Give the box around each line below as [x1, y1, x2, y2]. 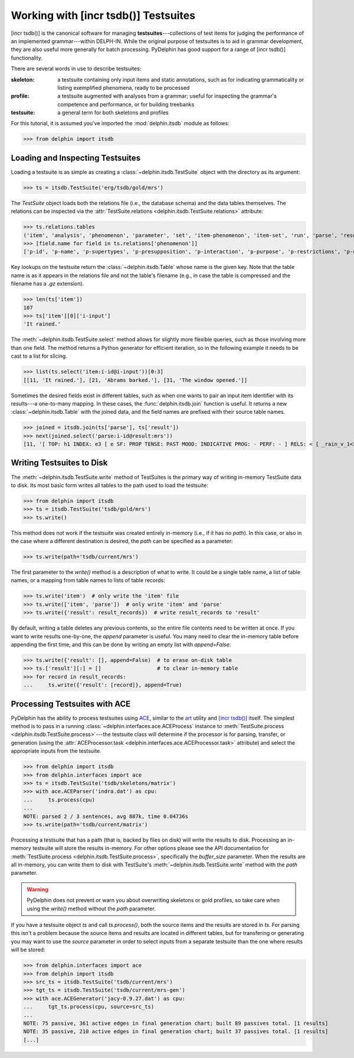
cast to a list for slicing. [11, 352, 67, 360]
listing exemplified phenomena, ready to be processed [57, 84, 190, 91]
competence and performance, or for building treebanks [57, 100, 195, 108]
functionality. [11, 54, 43, 61]
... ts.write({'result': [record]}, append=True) [23, 681, 182, 689]
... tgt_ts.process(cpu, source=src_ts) [23, 1004, 155, 1010]
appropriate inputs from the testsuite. [11, 748, 101, 755]
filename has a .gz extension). [11, 280, 84, 287]
